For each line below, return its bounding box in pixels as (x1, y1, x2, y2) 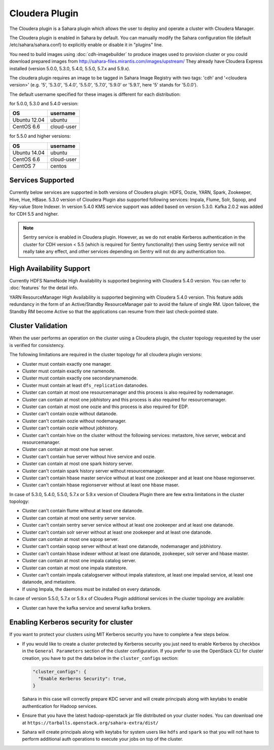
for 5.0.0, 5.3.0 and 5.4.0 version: (9, 101, 79, 107)
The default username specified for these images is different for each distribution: (9, 91, 181, 97)
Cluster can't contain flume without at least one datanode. (22, 508, 144, 514)
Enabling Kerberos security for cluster (9, 618, 133, 627)
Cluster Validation (9, 322, 68, 330)
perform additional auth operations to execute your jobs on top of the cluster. (22, 736, 184, 742)
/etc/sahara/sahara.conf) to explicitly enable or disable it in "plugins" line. (9, 42, 163, 48)
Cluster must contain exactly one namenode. (22, 368, 116, 374)
